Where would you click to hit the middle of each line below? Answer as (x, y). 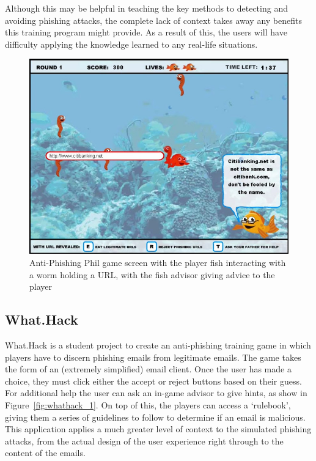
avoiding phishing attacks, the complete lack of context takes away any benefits (153, 20)
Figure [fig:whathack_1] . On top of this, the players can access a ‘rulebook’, (148, 404)
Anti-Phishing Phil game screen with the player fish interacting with (158, 262)
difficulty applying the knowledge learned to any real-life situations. (131, 44)
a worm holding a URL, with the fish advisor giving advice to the (152, 274)
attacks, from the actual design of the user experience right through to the (144, 441)
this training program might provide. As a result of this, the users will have (146, 32)
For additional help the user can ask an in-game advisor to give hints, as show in (156, 393)
